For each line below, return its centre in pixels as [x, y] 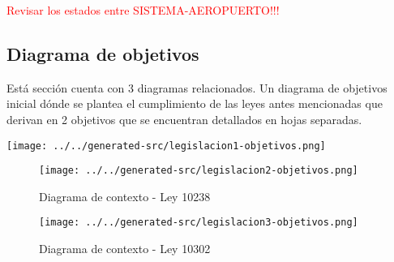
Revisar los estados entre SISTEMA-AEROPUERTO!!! [143, 10]
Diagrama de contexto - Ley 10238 [125, 196]
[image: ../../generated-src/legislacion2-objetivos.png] [199, 171]
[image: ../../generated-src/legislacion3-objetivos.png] [199, 223]
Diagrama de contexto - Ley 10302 [125, 249]
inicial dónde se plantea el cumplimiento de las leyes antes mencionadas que [195, 103]
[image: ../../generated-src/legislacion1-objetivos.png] [166, 146]
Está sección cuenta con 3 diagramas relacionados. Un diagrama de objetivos [197, 87]
